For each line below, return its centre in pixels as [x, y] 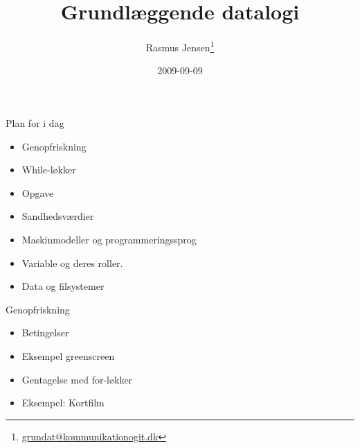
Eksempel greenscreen [68, 355]
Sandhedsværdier [58, 216]
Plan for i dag [35, 122]
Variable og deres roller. [72, 262]
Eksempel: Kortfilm [63, 403]
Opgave [38, 192]
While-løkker [49, 170]
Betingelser [45, 333]
